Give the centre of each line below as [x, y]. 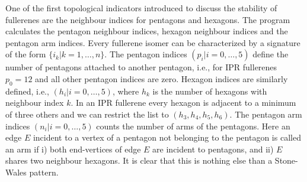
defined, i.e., [27, 91]
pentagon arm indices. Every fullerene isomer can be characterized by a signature [153, 42]
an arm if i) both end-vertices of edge [73, 149]
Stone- [286, 160]
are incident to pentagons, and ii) [213, 149]
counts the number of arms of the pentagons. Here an [193, 126]
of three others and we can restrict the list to [87, 114]
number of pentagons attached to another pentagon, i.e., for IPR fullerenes [141, 67]
